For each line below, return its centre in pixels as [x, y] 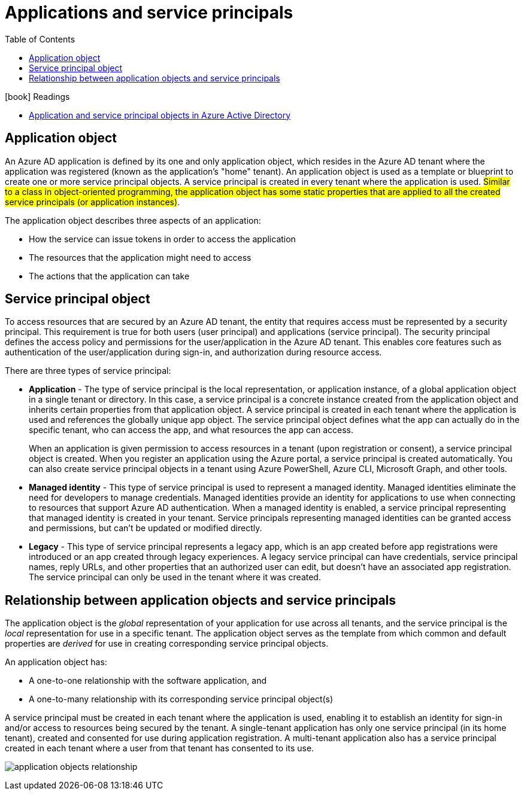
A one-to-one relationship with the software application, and [148, 681]
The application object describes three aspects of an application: [133, 220]
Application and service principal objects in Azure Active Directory [160, 115]
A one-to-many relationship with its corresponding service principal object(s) [181, 699]
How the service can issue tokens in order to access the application [162, 239]
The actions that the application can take [109, 276]
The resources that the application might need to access [140, 257]
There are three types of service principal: [88, 371]
